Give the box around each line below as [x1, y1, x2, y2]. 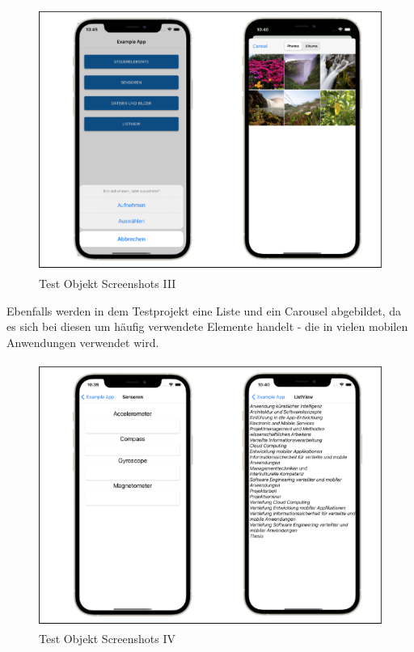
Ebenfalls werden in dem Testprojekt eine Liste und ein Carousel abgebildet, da [6, 302, 402, 319]
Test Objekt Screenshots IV [39, 630, 176, 647]
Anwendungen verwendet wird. [6, 333, 159, 350]
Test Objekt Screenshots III [39, 274, 176, 291]
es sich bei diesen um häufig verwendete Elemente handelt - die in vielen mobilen [6, 318, 408, 335]
